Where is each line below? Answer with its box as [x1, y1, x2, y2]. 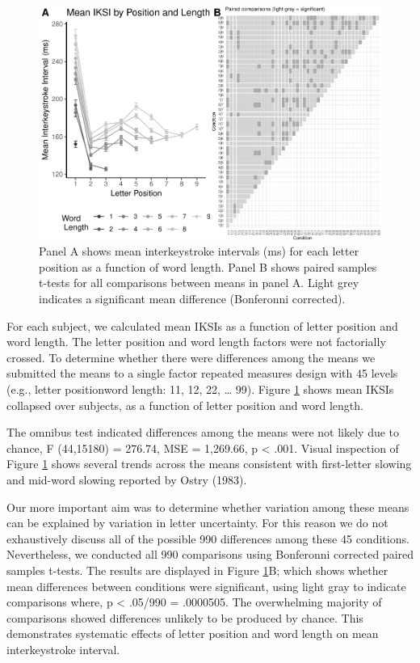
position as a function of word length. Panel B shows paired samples [39, 258, 377, 275]
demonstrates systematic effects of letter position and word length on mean [6, 625, 379, 642]
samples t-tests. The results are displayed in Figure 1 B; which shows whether [6, 561, 388, 578]
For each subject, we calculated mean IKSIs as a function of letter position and [6, 317, 398, 334]
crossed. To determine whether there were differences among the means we [6, 348, 376, 365]
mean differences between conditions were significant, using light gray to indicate [6, 577, 406, 594]
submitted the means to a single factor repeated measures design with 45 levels [6, 365, 398, 382]
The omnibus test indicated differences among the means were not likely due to [6, 424, 400, 441]
